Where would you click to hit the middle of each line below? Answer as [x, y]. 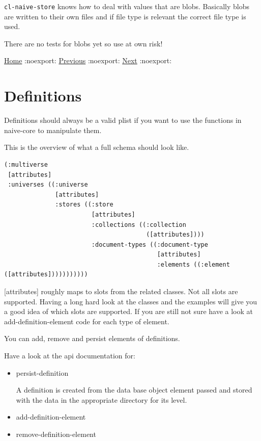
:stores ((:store [84, 205]
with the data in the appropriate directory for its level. [101, 399]
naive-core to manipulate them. [53, 130]
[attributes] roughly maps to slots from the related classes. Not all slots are [121, 291]
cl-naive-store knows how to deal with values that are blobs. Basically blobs [127, 6]
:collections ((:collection [139, 225]
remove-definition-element [56, 434]
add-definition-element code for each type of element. [87, 321]
